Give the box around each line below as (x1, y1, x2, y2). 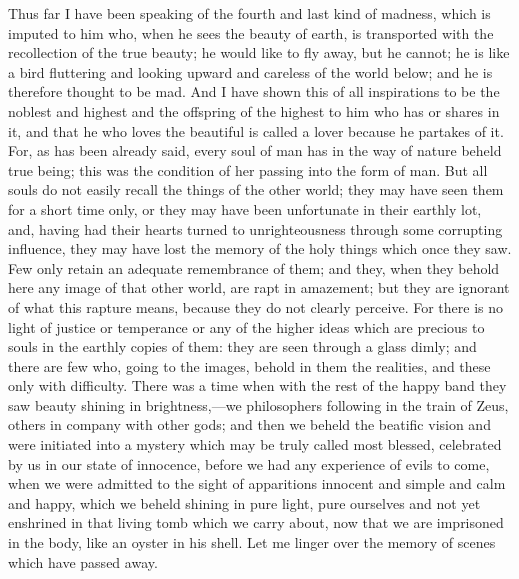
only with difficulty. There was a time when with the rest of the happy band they (8, 375, 507, 396)
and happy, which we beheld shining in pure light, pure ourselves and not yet (8, 492, 481, 513)
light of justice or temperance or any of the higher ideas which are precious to (8, 316, 485, 337)
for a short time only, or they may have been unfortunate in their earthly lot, (8, 198, 482, 219)
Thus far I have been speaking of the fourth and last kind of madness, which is (8, 3, 491, 23)
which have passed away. (8, 551, 158, 572)
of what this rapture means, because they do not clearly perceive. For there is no (8, 296, 503, 317)
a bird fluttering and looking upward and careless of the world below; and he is (8, 61, 493, 82)
